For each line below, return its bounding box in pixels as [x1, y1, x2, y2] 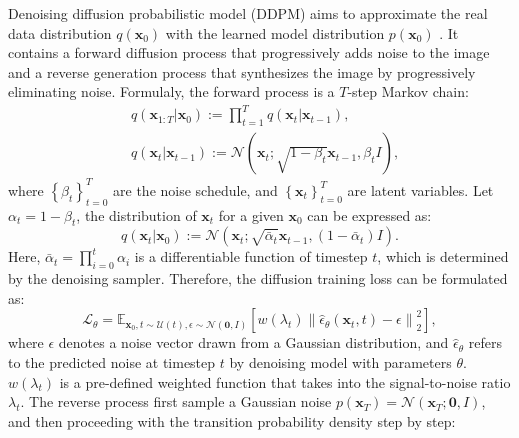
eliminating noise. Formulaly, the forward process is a [8, 81, 335, 102]
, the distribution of [76, 204, 197, 225]
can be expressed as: [307, 204, 432, 225]
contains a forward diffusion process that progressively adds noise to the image [8, 42, 490, 63]
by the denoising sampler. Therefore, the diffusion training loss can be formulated [8, 268, 508, 289]
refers [468, 332, 502, 353]
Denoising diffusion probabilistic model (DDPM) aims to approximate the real [8, 3, 488, 23]
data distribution [8, 22, 112, 43]
